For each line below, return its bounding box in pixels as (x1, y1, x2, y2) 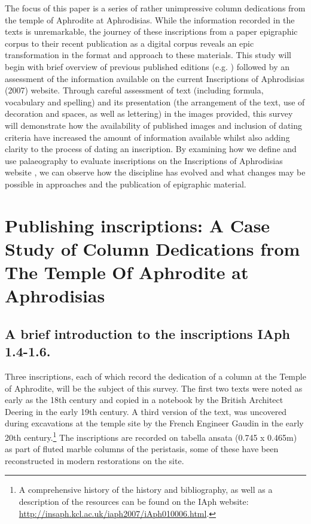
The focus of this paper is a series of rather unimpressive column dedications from (5, 2, 306, 14)
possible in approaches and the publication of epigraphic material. (5, 177, 246, 190)
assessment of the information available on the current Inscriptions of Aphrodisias (5, 72, 304, 84)
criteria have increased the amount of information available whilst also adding (5, 131, 290, 143)
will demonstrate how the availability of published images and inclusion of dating (5, 119, 302, 131)
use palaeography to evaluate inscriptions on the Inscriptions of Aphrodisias (5, 154, 283, 166)
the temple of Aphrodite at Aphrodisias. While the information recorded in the (5, 13, 295, 26)
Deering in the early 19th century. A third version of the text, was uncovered (5, 405, 287, 417)
